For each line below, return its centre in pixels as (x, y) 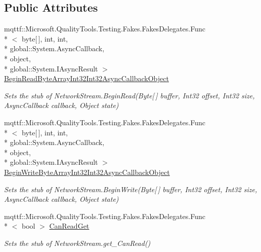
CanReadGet (69, 226)
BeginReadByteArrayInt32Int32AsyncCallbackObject (86, 78)
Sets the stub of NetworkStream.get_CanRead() (77, 243)
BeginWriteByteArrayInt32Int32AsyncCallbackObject (87, 172)
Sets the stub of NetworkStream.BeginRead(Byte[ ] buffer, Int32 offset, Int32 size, (129, 95)
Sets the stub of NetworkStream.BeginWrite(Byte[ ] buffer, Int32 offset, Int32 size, (131, 189)
